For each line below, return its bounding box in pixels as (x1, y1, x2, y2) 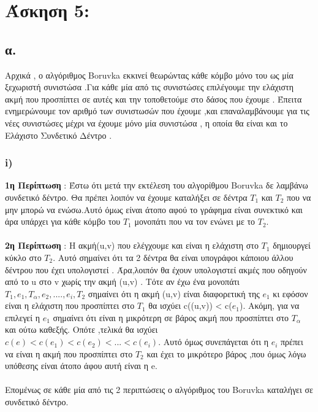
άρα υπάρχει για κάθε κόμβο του (5, 215, 121, 228)
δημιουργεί (273, 239, 311, 252)
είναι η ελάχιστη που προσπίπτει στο (5, 299, 135, 312)
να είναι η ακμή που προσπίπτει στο (5, 347, 133, 360)
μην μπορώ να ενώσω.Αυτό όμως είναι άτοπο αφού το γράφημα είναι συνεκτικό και (5, 203, 303, 216)
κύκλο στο (5, 251, 42, 263)
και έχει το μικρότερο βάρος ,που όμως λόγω (146, 347, 306, 360)
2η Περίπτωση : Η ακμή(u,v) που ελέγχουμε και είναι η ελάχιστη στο (5, 239, 259, 252)
